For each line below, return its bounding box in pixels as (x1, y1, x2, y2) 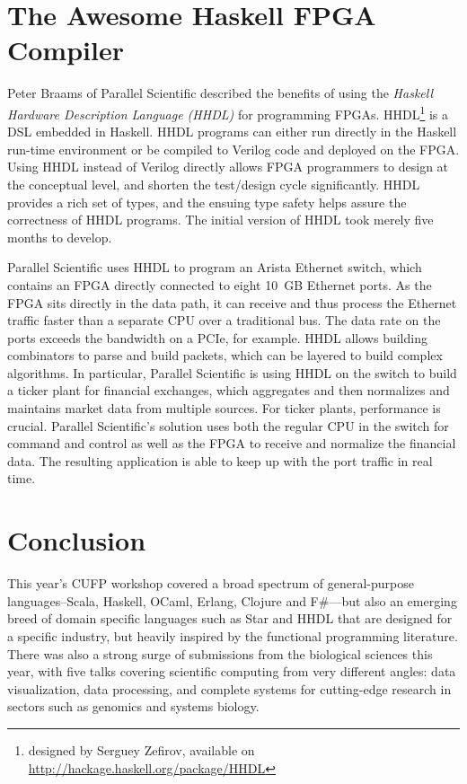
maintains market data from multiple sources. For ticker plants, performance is (7, 399, 441, 418)
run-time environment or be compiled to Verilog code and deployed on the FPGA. (7, 139, 460, 158)
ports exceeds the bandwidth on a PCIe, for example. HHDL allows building (7, 328, 427, 347)
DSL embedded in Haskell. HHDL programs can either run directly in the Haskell (7, 122, 457, 141)
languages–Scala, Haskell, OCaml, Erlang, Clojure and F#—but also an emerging (7, 591, 457, 610)
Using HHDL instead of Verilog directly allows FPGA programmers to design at (7, 157, 449, 176)
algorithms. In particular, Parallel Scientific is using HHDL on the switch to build (7, 363, 457, 382)
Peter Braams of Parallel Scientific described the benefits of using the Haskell (7, 84, 434, 102)
